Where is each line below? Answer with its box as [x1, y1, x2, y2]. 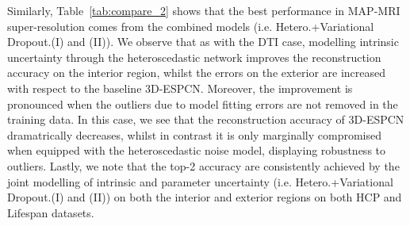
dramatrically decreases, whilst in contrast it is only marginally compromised [7, 126, 382, 143]
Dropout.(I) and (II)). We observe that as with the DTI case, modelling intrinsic [7, 33, 399, 50]
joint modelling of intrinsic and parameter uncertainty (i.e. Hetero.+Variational [7, 173, 393, 190]
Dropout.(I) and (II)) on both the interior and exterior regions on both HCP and [7, 189, 402, 205]
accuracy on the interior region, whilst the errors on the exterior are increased [7, 64, 386, 81]
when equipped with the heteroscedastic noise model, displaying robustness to [7, 142, 386, 159]
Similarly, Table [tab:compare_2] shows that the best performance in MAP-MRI [7, 2, 400, 18]
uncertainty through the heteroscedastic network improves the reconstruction [7, 48, 381, 65]
